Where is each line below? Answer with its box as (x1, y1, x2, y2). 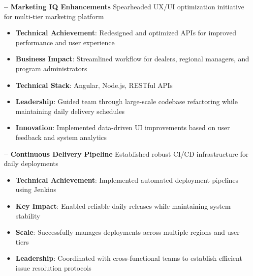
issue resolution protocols (15, 262, 92, 273)
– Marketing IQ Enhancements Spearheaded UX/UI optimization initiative (4, 1, 245, 11)
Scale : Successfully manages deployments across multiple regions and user (15, 227, 240, 237)
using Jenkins (15, 184, 57, 194)
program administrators (15, 63, 87, 73)
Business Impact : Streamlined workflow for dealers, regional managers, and (15, 54, 250, 64)
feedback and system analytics (15, 132, 107, 142)
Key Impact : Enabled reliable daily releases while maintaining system (15, 200, 231, 211)
